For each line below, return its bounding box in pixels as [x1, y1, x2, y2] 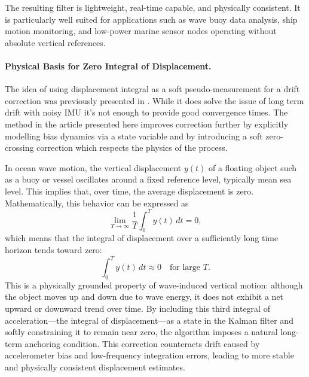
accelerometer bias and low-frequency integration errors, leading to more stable [5, 349, 294, 361]
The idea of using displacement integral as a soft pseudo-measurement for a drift [5, 83, 300, 95]
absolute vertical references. [5, 36, 106, 48]
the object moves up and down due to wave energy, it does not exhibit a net [5, 290, 284, 303]
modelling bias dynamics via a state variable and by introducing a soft [5, 129, 263, 142]
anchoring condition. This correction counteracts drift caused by [25, 337, 260, 349]
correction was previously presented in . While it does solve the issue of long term [5, 94, 304, 107]
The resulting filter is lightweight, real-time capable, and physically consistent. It [5, 1, 301, 13]
